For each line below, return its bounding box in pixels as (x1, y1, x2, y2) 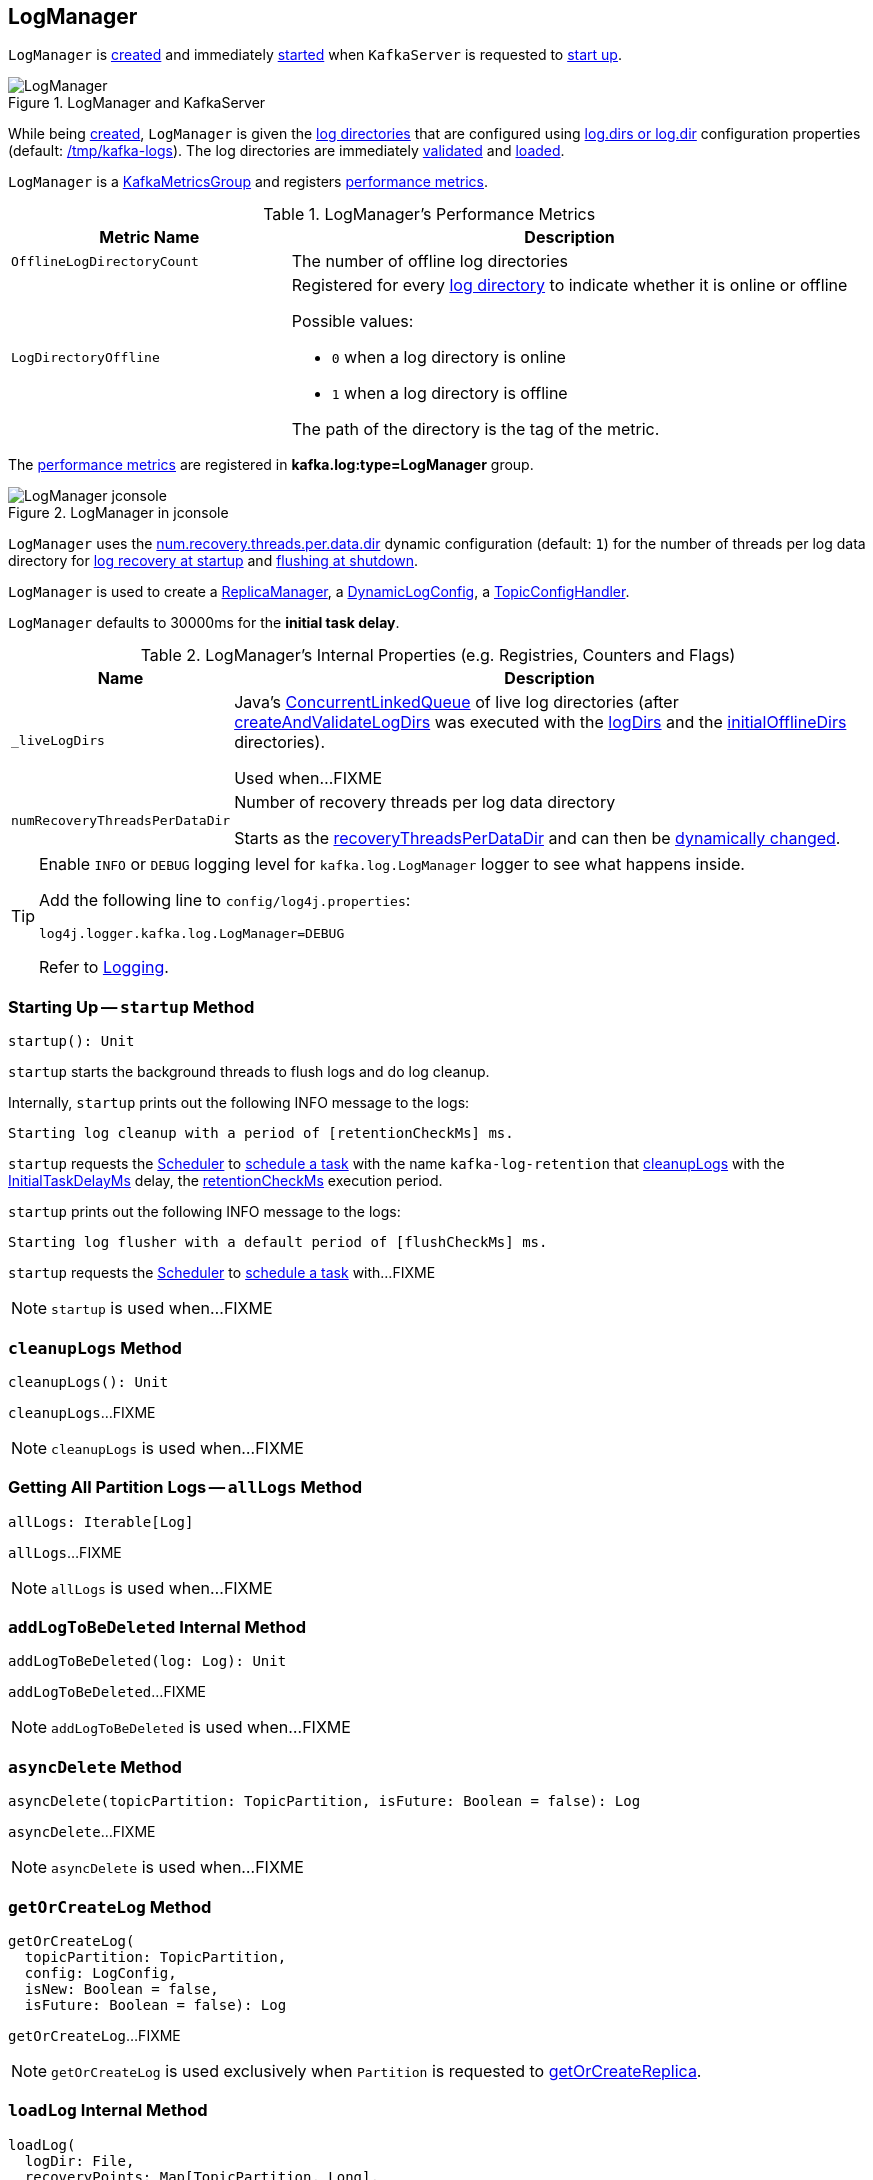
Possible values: (291, 311, 414, 332)
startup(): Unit (8, 1033, 135, 1050)
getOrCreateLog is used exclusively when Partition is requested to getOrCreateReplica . (51, 2060, 702, 2081)
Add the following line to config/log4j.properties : (39, 890, 411, 911)
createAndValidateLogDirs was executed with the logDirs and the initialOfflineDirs (234, 712, 847, 733)
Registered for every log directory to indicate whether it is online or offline (291, 275, 848, 296)
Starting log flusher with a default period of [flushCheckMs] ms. (8, 1234, 548, 1251)
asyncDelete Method (8, 1756, 182, 1777)
